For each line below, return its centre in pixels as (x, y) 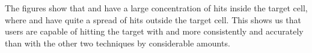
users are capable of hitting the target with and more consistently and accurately (154, 31)
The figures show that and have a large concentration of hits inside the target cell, (156, 8)
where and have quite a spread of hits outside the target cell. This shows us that (153, 19)
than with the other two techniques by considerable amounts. (118, 43)
